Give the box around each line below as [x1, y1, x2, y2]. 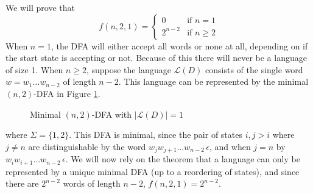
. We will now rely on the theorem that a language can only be [65, 153, 300, 165]
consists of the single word [205, 63, 303, 76]
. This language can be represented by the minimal [118, 75, 309, 88]
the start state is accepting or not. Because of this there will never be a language [5, 51, 307, 64]
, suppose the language [86, 63, 171, 76]
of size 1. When [5, 63, 63, 76]
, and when [209, 140, 251, 153]
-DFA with [91, 107, 132, 120]
